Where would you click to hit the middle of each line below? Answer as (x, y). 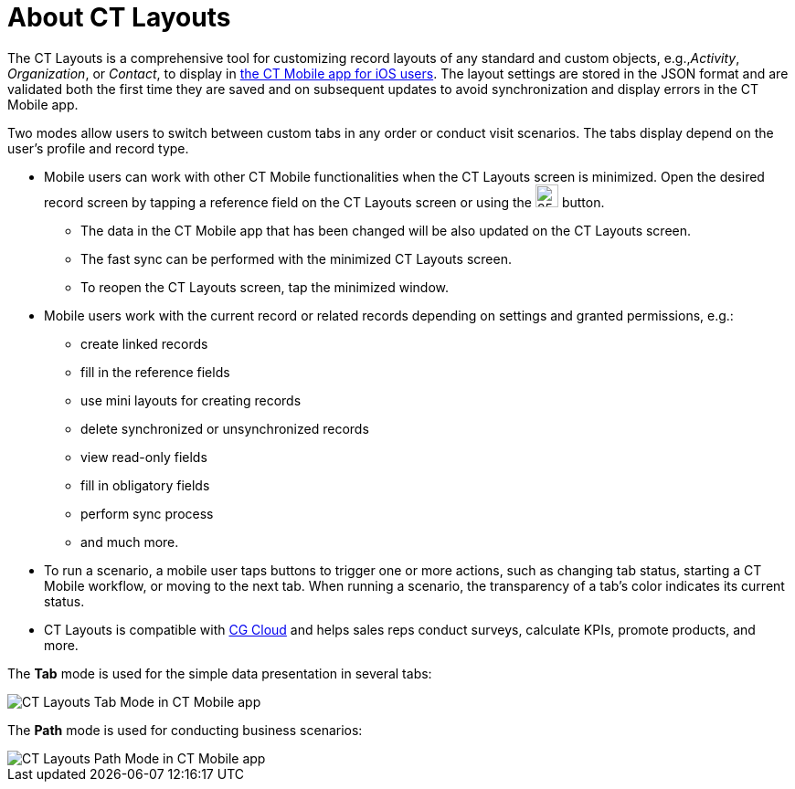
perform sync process (147, 513)
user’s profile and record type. (98, 148)
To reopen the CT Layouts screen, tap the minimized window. (265, 287)
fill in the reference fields (155, 372)
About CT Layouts (119, 17)
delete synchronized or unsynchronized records (225, 428)
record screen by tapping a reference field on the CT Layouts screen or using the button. (324, 202)
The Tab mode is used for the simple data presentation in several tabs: (220, 673)
